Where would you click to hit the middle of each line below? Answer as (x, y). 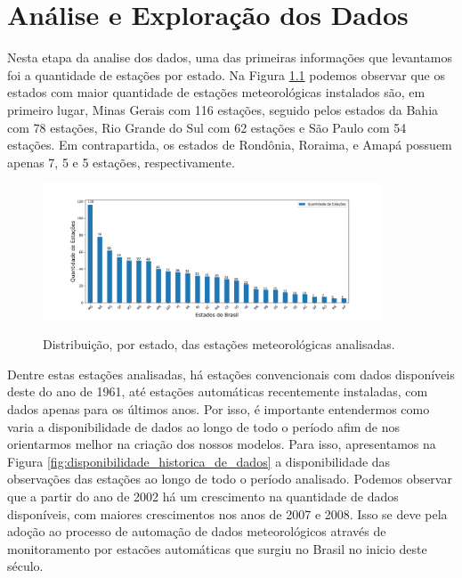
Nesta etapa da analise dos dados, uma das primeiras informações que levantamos (230, 57)
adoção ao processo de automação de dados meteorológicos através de (197, 531)
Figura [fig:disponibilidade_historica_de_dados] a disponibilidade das (199, 461)
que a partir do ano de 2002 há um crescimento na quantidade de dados (203, 497)
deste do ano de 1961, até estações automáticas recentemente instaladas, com (218, 391)
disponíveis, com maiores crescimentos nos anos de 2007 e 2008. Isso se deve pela (227, 513)
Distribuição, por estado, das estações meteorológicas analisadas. (219, 344)
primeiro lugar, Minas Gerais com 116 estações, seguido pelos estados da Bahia (223, 109)
